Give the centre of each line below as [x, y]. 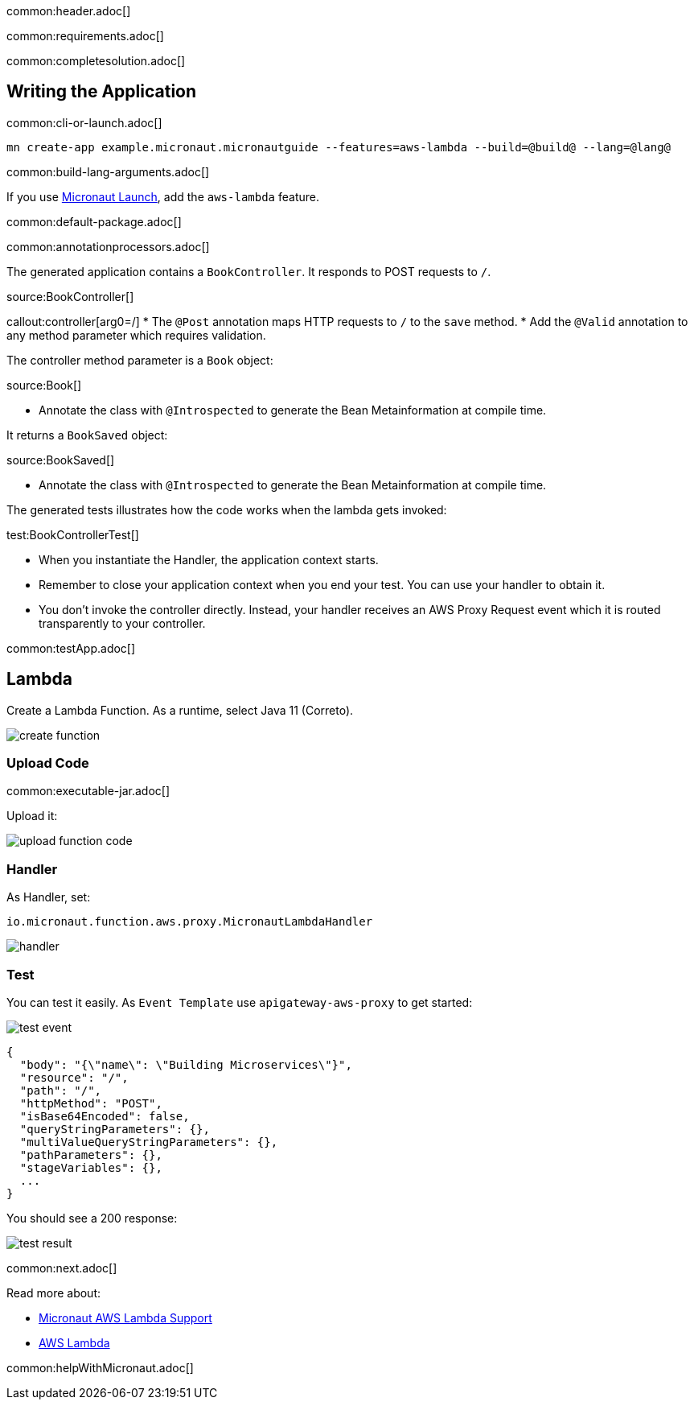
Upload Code [48, 763]
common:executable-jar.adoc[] [88, 791]
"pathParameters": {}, [91, 1154]
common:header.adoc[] [69, 11]
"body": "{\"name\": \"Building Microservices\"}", [186, 1064]
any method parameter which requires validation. [136, 335]
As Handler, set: [49, 897]
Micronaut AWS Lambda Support [125, 1317]
